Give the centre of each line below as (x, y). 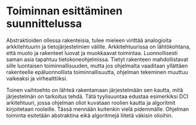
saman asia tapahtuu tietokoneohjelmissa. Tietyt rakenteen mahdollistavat (97, 59)
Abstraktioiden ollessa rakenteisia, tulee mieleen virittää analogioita (89, 40)
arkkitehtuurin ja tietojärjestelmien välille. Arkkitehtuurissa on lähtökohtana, (99, 47)
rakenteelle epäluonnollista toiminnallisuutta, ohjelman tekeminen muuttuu (97, 72)
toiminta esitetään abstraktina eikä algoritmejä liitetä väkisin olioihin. (90, 115)
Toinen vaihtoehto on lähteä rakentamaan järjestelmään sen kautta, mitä (95, 90)
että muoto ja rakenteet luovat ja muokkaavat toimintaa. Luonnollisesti (92, 53)
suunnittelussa (44, 24)
